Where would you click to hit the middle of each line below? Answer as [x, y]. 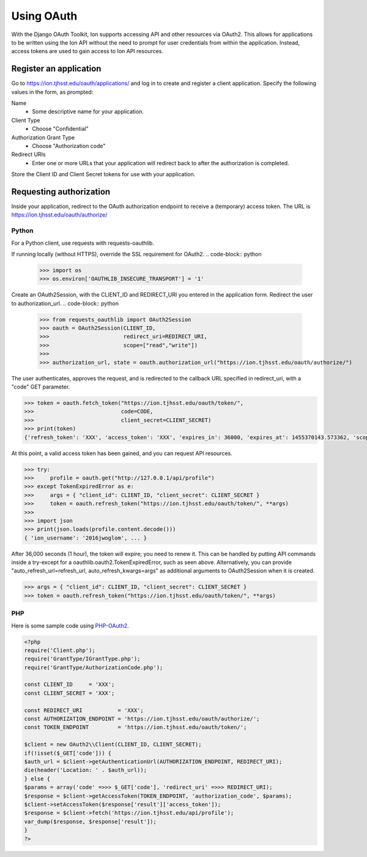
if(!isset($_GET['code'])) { [68, 753]
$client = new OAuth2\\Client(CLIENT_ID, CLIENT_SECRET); [113, 744]
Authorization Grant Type [43, 137]
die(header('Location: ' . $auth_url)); [85, 770]
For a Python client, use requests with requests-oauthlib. [83, 243]
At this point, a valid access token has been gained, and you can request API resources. [122, 453]
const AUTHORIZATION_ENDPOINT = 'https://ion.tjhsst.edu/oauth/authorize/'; [142, 719]
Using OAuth [44, 16]
